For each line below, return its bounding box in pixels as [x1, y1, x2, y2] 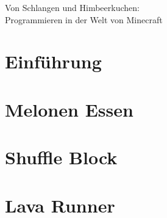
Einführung [5, 49, 102, 74]
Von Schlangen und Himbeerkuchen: [5, 1, 140, 13]
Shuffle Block [5, 145, 118, 170]
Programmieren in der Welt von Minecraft [5, 13, 163, 26]
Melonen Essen [5, 96, 133, 122]
